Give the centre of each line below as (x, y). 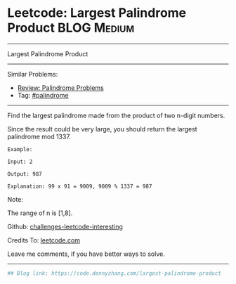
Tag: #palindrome (43, 95)
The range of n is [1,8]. (40, 213)
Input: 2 (20, 162)
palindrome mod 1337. (39, 136)
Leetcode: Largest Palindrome (97, 13)
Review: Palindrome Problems (60, 88)
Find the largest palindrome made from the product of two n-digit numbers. (116, 115)
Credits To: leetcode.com (44, 240)
